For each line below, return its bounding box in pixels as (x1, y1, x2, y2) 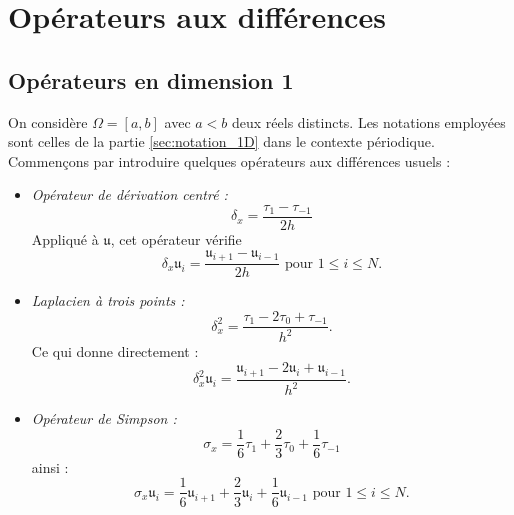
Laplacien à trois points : (31, 290, 185, 311)
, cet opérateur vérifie (110, 229, 242, 250)
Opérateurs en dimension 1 (8, 64, 294, 95)
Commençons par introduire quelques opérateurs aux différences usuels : (8, 150, 451, 171)
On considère (8, 111, 88, 132)
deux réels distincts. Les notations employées (232, 111, 506, 132)
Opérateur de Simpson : (31, 408, 177, 429)
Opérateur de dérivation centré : (31, 184, 228, 205)
